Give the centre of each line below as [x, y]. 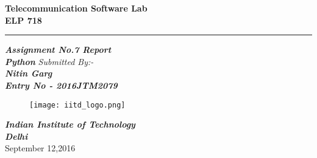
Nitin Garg [29, 73]
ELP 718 [23, 20]
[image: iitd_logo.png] [77, 105]
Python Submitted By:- [49, 61]
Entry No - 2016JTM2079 [61, 85]
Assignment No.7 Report [58, 50]
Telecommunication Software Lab [76, 8]
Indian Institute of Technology [70, 124]
